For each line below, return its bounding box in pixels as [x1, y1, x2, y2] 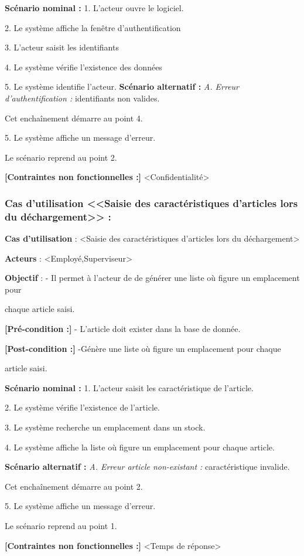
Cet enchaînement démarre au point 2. [5, 480, 143, 492]
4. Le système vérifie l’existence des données [5, 60, 162, 73]
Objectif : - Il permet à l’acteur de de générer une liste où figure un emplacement [5, 272, 300, 284]
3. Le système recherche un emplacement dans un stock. [5, 421, 206, 433]
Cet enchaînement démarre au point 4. [5, 111, 143, 124]
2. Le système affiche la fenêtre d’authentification [5, 21, 181, 33]
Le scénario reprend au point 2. [5, 151, 117, 163]
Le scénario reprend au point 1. [5, 519, 117, 531]
